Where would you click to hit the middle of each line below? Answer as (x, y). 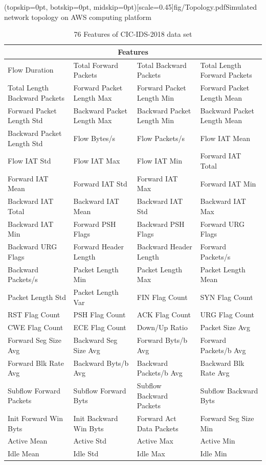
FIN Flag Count (162, 297)
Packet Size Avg (225, 327)
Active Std (90, 441)
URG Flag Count (227, 315)
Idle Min (214, 454)
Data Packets (158, 428)
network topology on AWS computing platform (78, 17)
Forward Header (98, 247)
